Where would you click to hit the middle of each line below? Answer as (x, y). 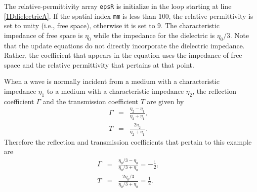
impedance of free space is (43, 35)
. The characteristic (190, 25)
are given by (165, 101)
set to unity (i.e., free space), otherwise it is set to (80, 25)
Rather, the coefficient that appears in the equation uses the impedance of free (123, 55)
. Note (239, 35)
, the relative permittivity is (211, 16)
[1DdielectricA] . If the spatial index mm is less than (80, 16)
